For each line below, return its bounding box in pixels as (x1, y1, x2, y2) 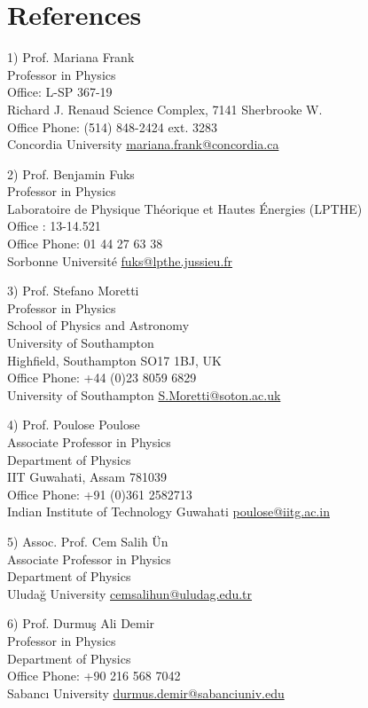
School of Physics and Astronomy (7, 316, 190, 334)
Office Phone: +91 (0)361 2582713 (7, 484, 192, 503)
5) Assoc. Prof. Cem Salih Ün (7, 531, 168, 550)
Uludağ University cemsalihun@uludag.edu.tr (7, 584, 253, 602)
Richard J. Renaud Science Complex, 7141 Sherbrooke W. (7, 99, 323, 118)
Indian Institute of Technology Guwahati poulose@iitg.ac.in (7, 502, 330, 521)
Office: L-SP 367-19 (7, 83, 113, 101)
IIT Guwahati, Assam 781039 (7, 468, 167, 486)
